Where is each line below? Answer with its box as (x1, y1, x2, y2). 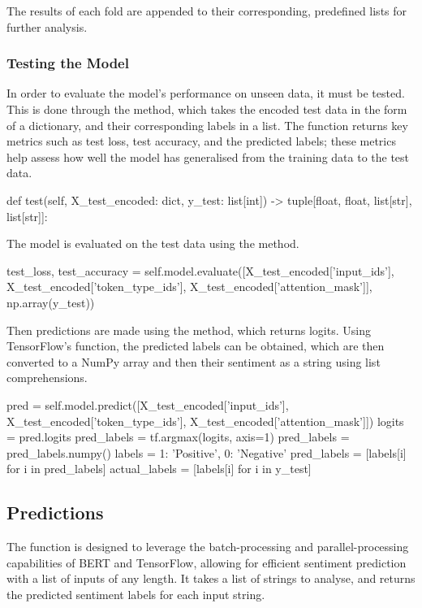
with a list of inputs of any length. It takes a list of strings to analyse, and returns (6, 570, 416, 587)
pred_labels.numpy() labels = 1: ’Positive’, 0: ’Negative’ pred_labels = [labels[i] (6, 444, 407, 461)
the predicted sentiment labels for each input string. (6, 585, 265, 602)
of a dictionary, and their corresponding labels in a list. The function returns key (6, 116, 408, 133)
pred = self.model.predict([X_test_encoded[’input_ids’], (6, 396, 289, 413)
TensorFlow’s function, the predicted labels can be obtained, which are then (6, 337, 385, 354)
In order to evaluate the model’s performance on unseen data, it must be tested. (6, 85, 405, 102)
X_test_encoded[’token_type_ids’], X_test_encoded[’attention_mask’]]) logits (6, 412, 404, 429)
